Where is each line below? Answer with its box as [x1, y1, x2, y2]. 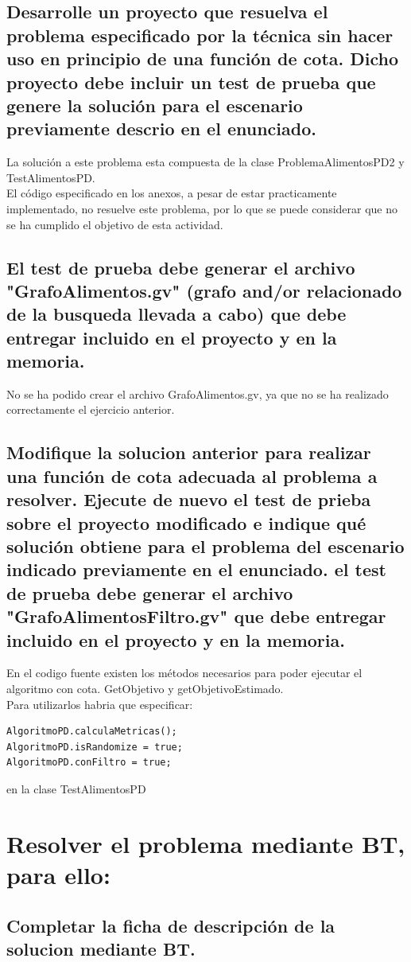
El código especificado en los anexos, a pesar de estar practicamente [6, 185, 337, 201]
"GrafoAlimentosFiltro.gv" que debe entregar [6, 604, 386, 629]
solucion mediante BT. [6, 936, 196, 960]
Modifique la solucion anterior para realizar [6, 440, 371, 465]
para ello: [6, 858, 111, 890]
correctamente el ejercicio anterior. [6, 401, 175, 418]
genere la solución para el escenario [6, 92, 303, 117]
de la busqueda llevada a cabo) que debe [6, 302, 347, 326]
